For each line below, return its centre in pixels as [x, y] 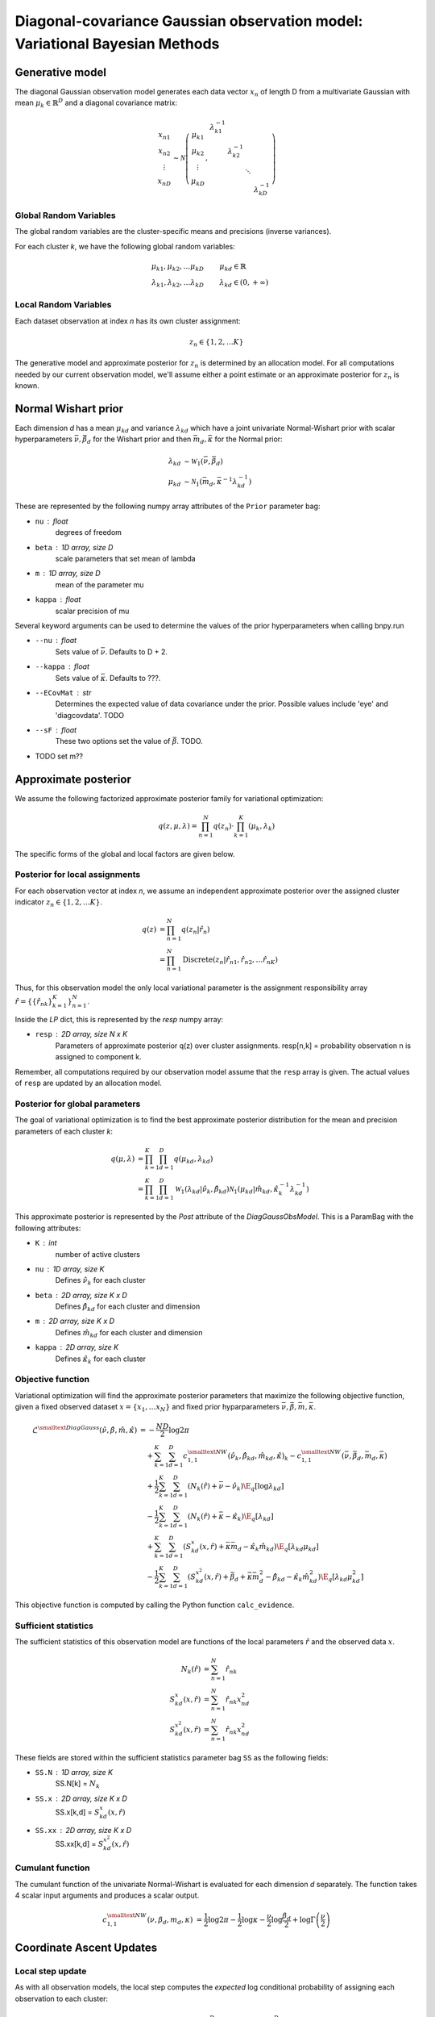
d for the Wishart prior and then [139, 440]
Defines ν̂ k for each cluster [100, 1281]
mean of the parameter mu [99, 584]
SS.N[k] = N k [78, 1785]
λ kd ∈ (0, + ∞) [244, 283]
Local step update [51, 1971]
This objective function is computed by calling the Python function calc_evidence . [155, 1605]
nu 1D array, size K [70, 1269]
